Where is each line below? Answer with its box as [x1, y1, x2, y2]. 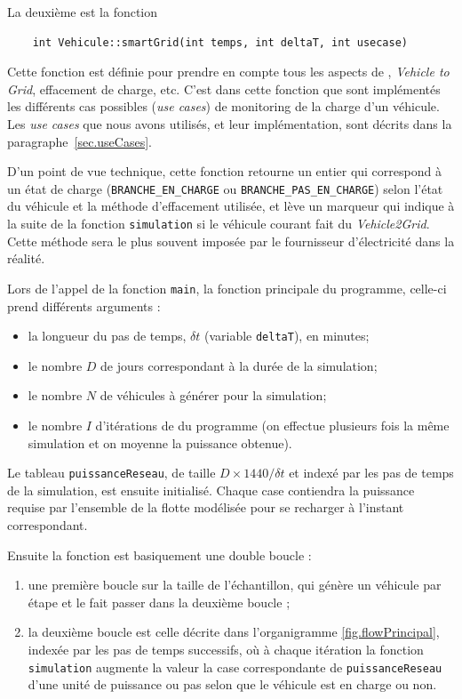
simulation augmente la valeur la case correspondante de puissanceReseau [28, 657, 442, 676]
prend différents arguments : [7, 296, 161, 315]
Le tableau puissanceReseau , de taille [7, 463, 216, 482]
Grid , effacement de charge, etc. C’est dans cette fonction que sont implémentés [7, 79, 441, 98]
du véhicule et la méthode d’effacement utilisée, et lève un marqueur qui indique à [7, 197, 455, 215]
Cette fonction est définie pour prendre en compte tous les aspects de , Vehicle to [7, 62, 450, 81]
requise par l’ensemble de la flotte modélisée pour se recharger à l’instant [7, 498, 404, 517]
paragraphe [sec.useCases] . [7, 132, 152, 150]
